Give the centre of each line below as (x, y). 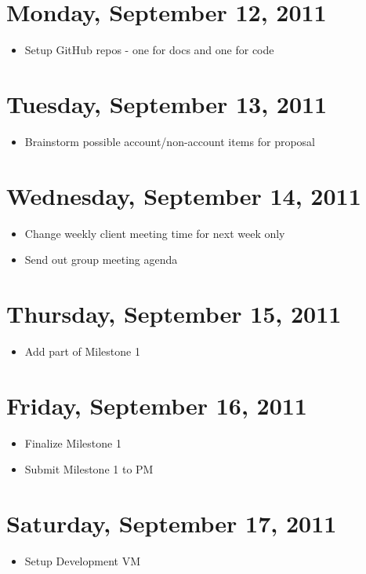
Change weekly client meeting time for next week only (155, 233)
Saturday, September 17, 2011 (172, 523)
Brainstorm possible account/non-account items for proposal (170, 141)
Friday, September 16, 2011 (157, 405)
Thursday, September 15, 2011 (174, 313)
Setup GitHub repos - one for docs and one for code (149, 50)
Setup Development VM (82, 560)
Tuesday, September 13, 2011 (167, 103)
